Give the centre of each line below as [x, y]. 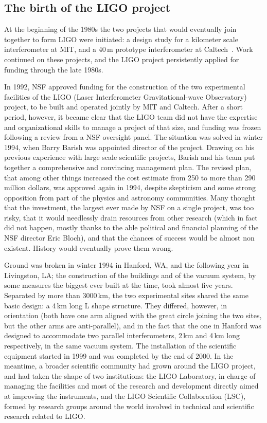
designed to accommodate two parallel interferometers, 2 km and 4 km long [122, 335]
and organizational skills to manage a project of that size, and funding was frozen [133, 127]
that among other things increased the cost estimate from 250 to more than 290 [130, 177]
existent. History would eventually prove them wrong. [89, 247]
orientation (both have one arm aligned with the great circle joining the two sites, [133, 315]
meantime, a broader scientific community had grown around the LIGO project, [130, 366]
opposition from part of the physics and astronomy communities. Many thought [130, 197]
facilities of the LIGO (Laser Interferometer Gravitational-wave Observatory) [126, 96]
